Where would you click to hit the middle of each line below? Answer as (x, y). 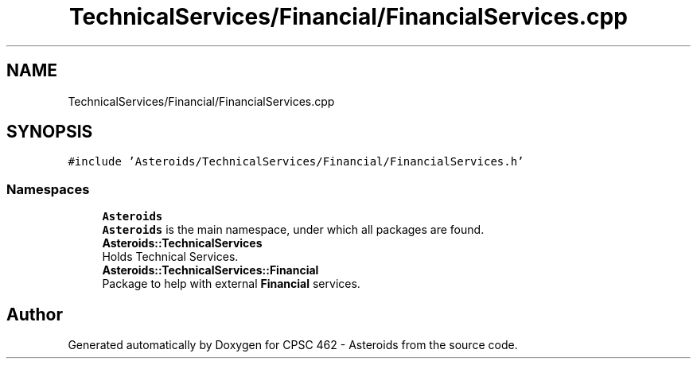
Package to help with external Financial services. (231, 284)
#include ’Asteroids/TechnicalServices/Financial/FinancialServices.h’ (296, 162)
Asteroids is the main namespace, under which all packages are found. (293, 230)
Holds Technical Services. (170, 257)
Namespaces (48, 189)
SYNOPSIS (50, 132)
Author (35, 314)
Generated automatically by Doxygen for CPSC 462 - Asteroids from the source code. (293, 345)
